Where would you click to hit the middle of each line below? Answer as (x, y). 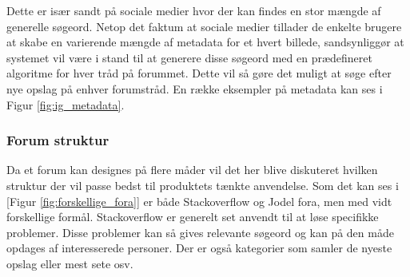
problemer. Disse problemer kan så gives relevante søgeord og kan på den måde (200, 232)
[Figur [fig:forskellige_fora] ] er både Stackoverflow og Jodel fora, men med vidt (199, 201)
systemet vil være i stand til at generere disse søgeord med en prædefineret (189, 57)
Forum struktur (58, 140)
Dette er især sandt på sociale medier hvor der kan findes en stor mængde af (194, 10)
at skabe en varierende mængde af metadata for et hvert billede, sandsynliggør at (205, 42)
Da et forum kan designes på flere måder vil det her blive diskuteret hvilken (192, 170)
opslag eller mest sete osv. (70, 263)
